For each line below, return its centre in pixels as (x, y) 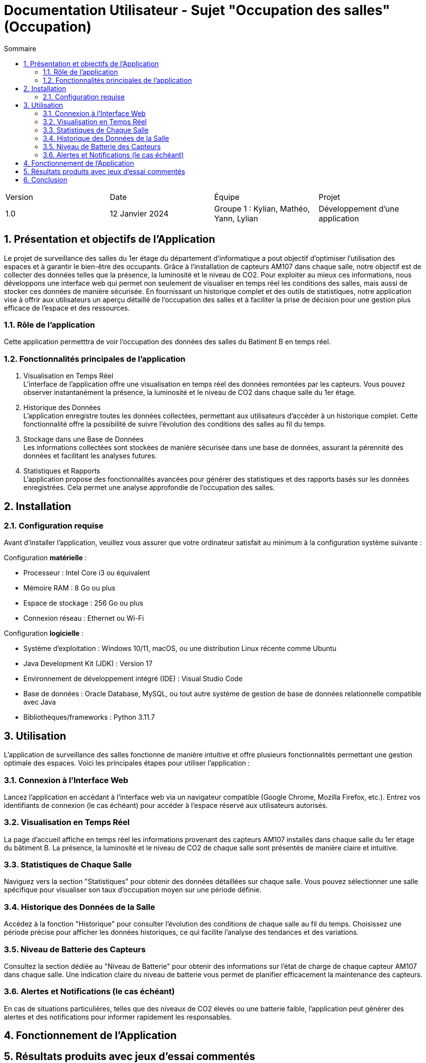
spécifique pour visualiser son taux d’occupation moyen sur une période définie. (133, 890)
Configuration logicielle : (44, 633)
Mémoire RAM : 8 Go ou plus (69, 588)
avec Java (40, 702)
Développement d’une (359, 208)
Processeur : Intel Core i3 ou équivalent (87, 573)
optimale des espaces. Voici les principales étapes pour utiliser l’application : (127, 763)
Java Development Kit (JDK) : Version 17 (88, 664)
